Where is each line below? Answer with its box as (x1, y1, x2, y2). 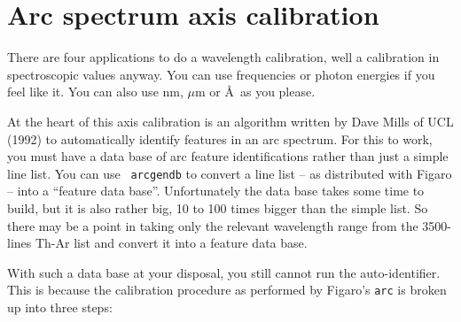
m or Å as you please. (194, 82, 316, 101)
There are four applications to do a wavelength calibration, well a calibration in (7, 48, 440, 66)
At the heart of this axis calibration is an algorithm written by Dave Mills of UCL (7, 111, 454, 130)
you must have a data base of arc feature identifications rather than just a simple (7, 147, 449, 165)
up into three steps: (7, 297, 113, 316)
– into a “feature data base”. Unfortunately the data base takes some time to (7, 181, 425, 200)
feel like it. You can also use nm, (7, 82, 184, 101)
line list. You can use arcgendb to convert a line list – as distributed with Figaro (7, 164, 452, 182)
